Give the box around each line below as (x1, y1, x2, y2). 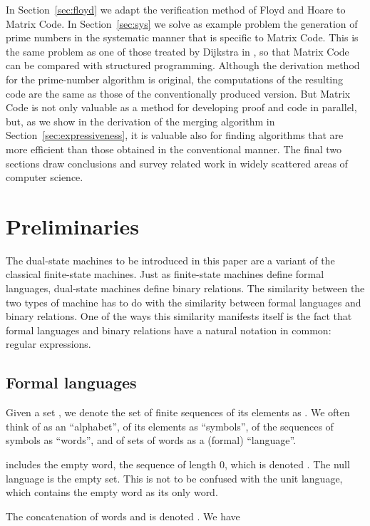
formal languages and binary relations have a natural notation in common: (6, 322, 332, 337)
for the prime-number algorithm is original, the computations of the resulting (6, 71, 344, 86)
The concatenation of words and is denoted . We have (6, 508, 240, 523)
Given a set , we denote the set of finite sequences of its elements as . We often (6, 405, 350, 420)
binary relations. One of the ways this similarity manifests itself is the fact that (6, 309, 352, 324)
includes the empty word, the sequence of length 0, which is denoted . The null (6, 456, 350, 471)
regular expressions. (6, 336, 91, 351)
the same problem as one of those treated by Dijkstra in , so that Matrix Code (6, 43, 349, 58)
